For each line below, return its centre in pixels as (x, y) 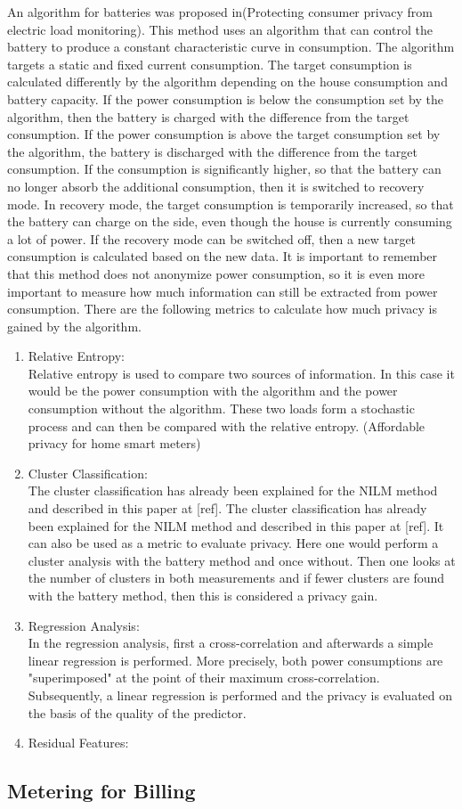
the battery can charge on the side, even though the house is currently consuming (230, 221)
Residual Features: (78, 743)
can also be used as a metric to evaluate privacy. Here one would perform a (233, 543)
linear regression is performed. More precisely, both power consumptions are (235, 660)
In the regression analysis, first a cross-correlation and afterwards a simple (231, 643)
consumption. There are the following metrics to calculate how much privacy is (222, 309)
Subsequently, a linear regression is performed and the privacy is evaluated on (240, 695)
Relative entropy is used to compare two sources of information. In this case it (241, 373)
